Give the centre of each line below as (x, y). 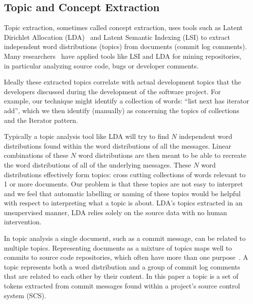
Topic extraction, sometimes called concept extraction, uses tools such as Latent (123, 27)
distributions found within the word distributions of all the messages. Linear (118, 145)
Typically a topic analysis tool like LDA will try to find (87, 136)
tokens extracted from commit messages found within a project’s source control (122, 286)
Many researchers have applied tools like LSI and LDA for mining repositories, (123, 56)
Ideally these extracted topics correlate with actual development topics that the (123, 82)
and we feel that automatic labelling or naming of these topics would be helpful (122, 193)
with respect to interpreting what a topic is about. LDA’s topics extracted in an (123, 203)
